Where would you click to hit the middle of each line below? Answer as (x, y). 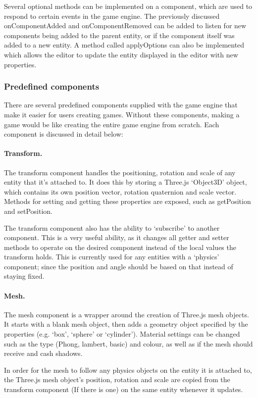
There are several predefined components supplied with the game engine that (121, 105)
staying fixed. (24, 276)
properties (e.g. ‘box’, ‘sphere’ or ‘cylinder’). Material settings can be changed (122, 334)
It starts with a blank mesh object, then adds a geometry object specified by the (126, 324)
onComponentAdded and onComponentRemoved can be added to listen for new (125, 25)
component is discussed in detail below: (64, 134)
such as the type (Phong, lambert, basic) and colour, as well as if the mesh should (128, 343)
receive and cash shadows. (43, 353)
